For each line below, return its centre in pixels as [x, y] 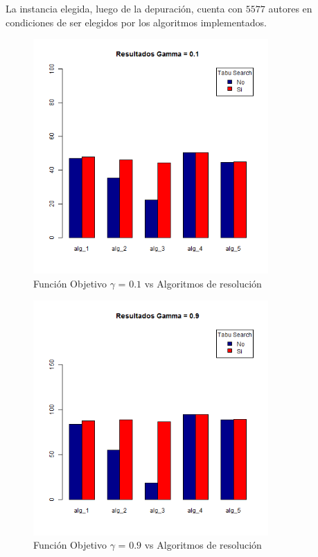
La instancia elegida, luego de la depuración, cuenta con [124, 8]
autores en [290, 8]
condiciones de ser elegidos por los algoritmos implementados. [136, 22]
